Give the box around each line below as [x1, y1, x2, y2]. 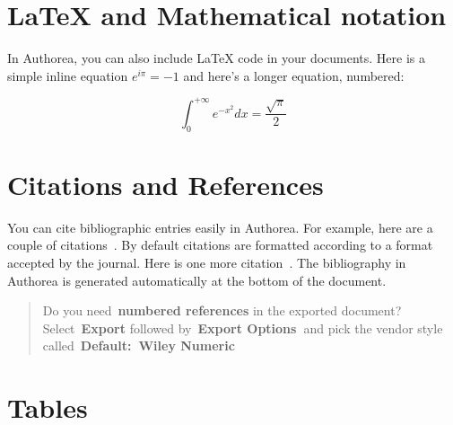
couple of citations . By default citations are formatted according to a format [7, 235, 433, 254]
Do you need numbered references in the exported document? [42, 301, 402, 320]
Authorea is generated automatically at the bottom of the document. [7, 270, 387, 289]
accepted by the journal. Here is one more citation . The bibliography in [7, 252, 406, 271]
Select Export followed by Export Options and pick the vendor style [42, 318, 443, 337]
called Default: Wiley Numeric [42, 336, 235, 355]
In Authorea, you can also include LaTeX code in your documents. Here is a [7, 49, 426, 67]
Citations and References [7, 165, 324, 202]
